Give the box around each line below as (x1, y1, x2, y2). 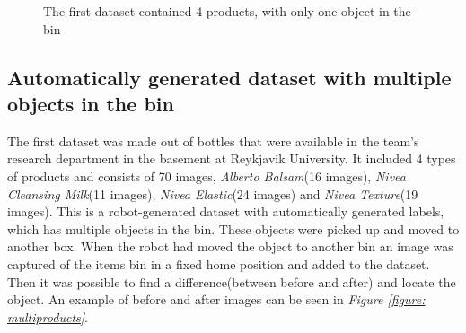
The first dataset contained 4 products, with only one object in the (43, 2, 411, 20)
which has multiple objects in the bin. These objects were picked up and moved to (7, 219, 460, 238)
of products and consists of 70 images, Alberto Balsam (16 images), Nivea (7, 166, 406, 185)
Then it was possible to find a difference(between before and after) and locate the (7, 272, 456, 291)
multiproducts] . (7, 307, 88, 326)
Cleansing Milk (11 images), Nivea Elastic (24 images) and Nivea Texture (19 (7, 184, 418, 203)
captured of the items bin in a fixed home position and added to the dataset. (7, 254, 430, 273)
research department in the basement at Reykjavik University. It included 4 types (7, 149, 456, 168)
